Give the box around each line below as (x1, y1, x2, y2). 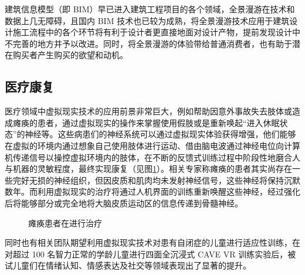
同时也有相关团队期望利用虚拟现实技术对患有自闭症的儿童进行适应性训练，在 (5, 236, 300, 249)
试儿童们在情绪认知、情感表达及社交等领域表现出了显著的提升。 (5, 259, 251, 271)
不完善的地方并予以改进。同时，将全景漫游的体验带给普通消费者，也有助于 (5, 37, 292, 49)
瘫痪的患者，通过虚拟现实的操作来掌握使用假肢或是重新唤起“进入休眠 (12, 116, 280, 128)
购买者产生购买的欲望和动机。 (12, 49, 128, 61)
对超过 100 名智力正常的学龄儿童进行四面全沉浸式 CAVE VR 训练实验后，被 (5, 247, 296, 260)
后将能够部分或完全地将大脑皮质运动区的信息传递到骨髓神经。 (5, 196, 243, 209)
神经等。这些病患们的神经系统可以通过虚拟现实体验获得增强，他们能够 (25, 128, 296, 140)
